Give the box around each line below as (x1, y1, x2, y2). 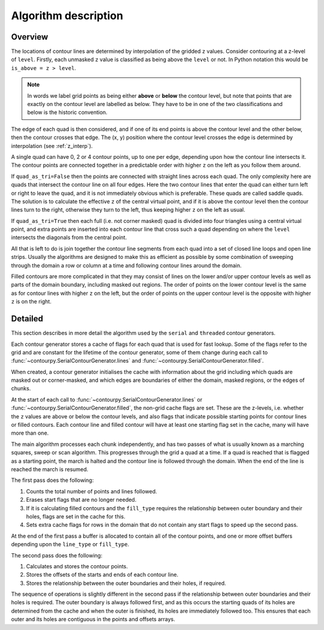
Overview (11, 32, 49, 42)
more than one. (11, 429, 49, 437)
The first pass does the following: (11, 477, 94, 484)
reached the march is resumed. (11, 465, 89, 473)
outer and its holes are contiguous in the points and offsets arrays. (11, 616, 175, 623)
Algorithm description (11, 9, 124, 22)
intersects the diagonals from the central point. (11, 234, 127, 241)
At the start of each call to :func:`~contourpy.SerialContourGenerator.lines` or (11, 396, 203, 403)
